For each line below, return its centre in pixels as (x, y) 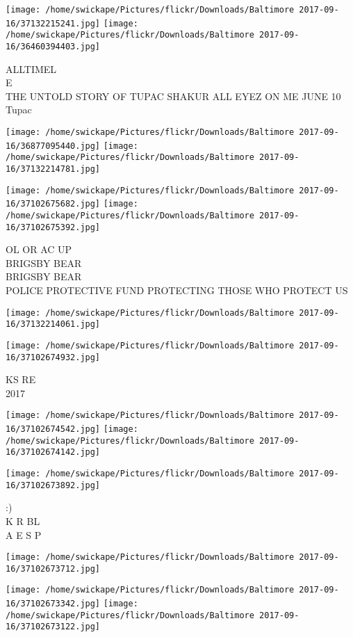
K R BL (23, 521)
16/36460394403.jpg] (53, 46)
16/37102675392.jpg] (53, 227)
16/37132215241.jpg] (53, 23)
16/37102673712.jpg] (53, 569)
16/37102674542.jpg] (53, 429)
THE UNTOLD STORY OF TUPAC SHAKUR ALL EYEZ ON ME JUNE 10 (173, 96)
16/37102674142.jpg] (53, 452)
